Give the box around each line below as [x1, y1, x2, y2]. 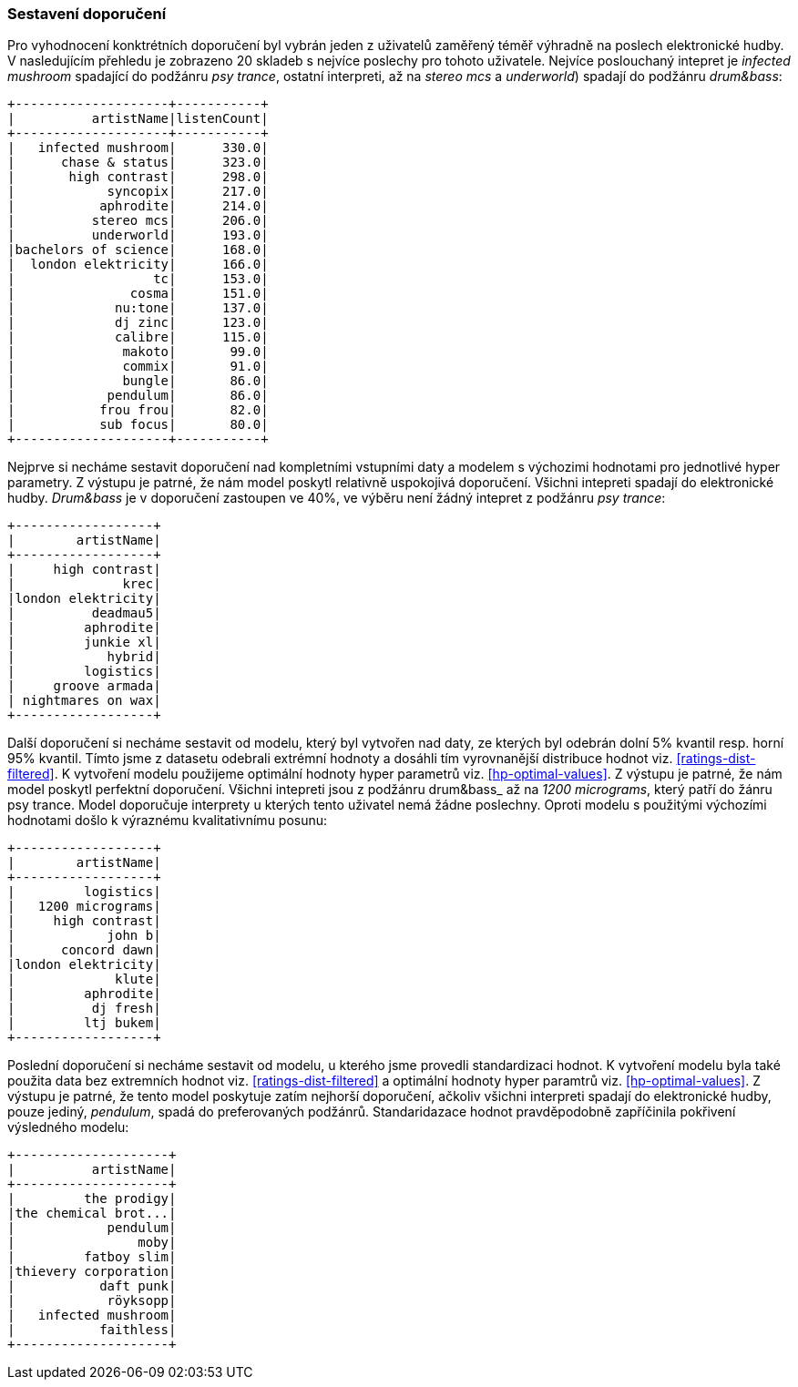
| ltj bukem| [7, 1015, 161, 1031]
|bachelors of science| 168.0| [7, 242, 269, 258]
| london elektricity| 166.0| [7, 257, 269, 272]
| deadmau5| [7, 606, 161, 621]
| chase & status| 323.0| [7, 155, 269, 170]
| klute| [7, 972, 161, 987]
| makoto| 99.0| [7, 344, 269, 360]
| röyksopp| [7, 1293, 177, 1309]
